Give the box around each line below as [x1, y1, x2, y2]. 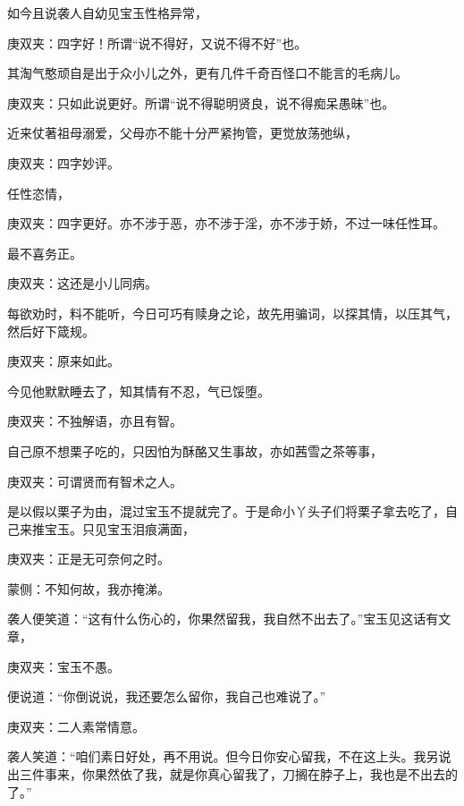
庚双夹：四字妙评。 [7, 153, 120, 172]
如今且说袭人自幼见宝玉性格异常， [7, 4, 207, 21]
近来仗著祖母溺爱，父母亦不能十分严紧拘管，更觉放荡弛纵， [7, 123, 358, 142]
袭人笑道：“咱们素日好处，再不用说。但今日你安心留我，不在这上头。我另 [7, 747, 439, 766]
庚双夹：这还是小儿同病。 [7, 274, 157, 293]
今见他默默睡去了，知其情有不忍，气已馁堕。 [7, 381, 270, 400]
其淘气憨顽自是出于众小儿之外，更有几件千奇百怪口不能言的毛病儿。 [7, 64, 408, 82]
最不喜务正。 [7, 243, 82, 262]
